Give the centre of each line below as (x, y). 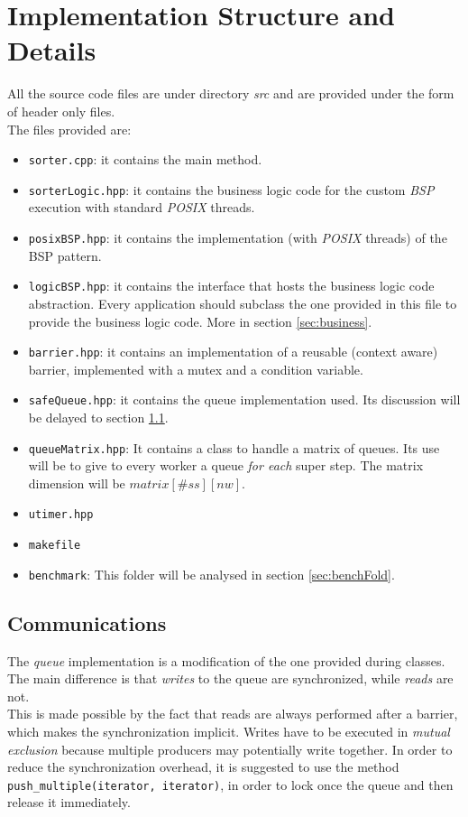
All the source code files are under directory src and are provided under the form (231, 93)
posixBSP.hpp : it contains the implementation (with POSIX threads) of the (238, 237)
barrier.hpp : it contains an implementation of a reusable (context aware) (233, 352)
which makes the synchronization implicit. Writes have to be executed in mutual (229, 731)
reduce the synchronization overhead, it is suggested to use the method (203, 767)
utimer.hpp (61, 515)
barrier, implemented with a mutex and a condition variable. (196, 369)
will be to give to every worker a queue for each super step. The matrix (226, 465)
